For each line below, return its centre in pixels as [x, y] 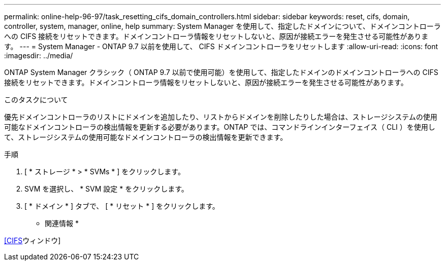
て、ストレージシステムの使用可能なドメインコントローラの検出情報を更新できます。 [146, 137]
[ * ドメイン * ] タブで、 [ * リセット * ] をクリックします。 [122, 206]
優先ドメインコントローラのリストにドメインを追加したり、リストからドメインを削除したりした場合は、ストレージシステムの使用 [221, 117]
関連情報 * [62, 223]
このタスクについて [36, 100]
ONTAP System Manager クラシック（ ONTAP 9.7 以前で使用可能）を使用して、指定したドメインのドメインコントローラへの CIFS [221, 72]
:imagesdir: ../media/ [39, 55]
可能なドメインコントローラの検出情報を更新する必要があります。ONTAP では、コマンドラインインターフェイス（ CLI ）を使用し [220, 127]
